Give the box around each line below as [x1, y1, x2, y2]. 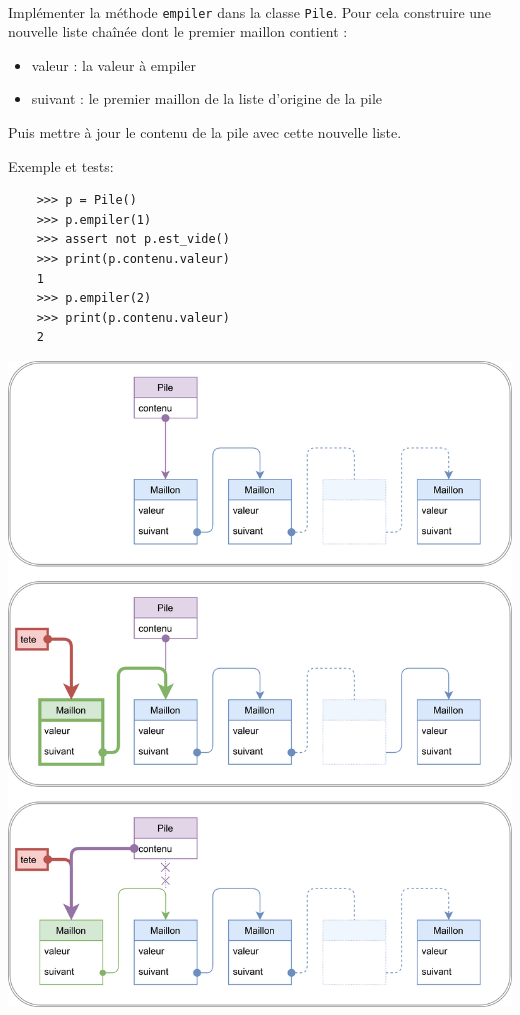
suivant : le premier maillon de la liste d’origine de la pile [31, 88, 383, 109]
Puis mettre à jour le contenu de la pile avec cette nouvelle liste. [8, 122, 402, 143]
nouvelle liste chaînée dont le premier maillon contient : [8, 21, 348, 42]
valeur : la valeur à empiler [31, 54, 197, 75]
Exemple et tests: [8, 155, 114, 176]
